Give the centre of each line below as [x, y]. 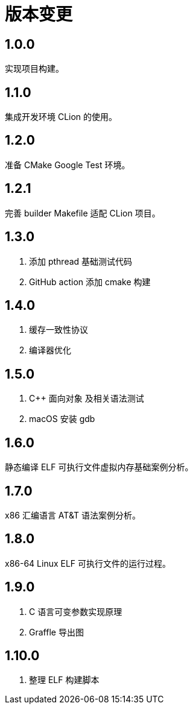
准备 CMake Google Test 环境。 [68, 165]
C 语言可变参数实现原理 [76, 611]
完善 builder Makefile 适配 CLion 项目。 [83, 213]
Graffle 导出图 [56, 632]
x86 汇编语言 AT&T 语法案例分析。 [73, 515]
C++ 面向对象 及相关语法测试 [87, 399]
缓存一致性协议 [59, 330]
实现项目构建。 [34, 69]
